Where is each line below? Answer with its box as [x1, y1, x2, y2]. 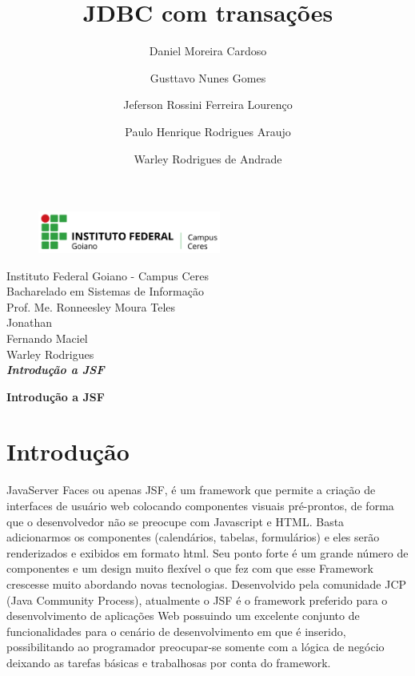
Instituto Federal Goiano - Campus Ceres [6, 267, 209, 284]
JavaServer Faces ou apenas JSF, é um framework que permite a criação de [6, 481, 376, 498]
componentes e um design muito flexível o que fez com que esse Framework [6, 560, 373, 577]
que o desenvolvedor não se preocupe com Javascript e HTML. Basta [6, 513, 345, 529]
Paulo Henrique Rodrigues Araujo [125, 123, 291, 139]
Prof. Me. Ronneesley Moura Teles [6, 298, 176, 315]
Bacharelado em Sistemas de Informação [6, 283, 204, 300]
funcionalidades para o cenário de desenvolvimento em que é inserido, [6, 622, 346, 639]
